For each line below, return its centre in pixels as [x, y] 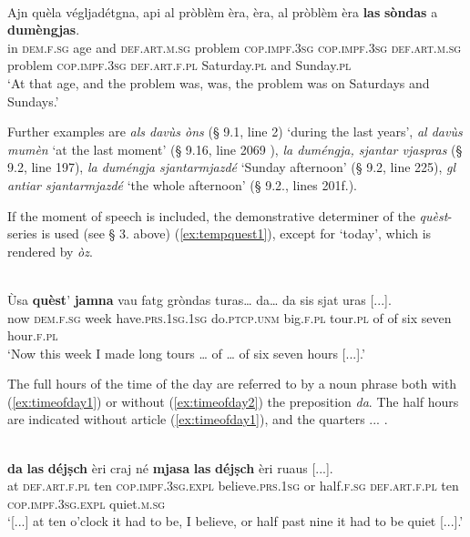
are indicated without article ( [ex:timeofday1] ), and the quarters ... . [198, 419]
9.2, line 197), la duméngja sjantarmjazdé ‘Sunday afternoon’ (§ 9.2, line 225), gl [232, 167]
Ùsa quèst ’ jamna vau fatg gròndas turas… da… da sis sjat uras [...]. [199, 299]
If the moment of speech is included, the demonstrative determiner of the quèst [228, 215]
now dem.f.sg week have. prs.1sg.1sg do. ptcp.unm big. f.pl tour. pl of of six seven [230, 317]
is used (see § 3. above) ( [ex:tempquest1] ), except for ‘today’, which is [236, 233]
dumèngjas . [44, 30]
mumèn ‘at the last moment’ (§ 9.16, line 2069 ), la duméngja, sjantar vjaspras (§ [235, 149]
